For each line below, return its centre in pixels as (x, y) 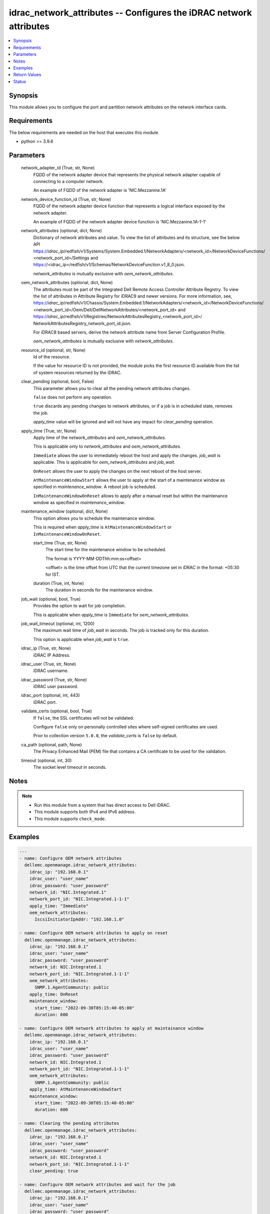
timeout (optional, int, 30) (47, 760)
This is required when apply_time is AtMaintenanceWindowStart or (102, 527)
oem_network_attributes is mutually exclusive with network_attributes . (104, 341)
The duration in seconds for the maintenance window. (99, 590)
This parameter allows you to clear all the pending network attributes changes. (112, 388)
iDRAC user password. (56, 687)
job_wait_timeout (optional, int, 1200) (58, 624)
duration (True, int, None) (59, 583)
